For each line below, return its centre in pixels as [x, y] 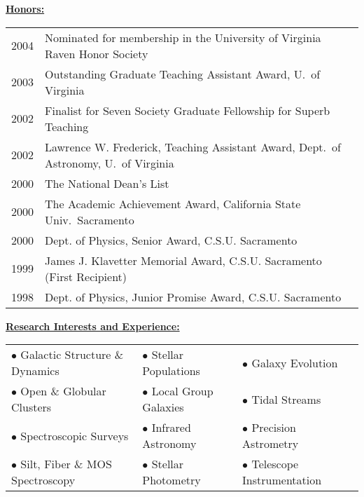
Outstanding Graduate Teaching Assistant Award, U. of [183, 74]
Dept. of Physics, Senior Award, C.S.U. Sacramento [171, 240]
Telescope [275, 464]
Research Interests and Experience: [93, 326]
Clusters [31, 407]
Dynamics [35, 371]
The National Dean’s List [107, 183]
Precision [274, 428]
